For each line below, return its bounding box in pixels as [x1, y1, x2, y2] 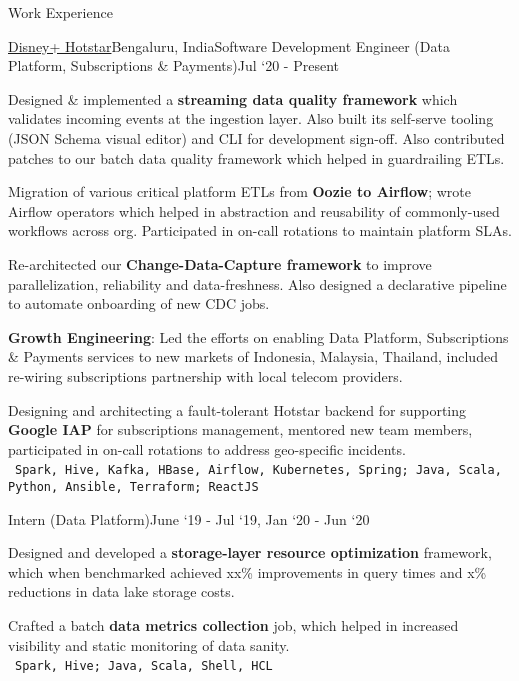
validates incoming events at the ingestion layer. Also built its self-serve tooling [8, 108, 494, 129]
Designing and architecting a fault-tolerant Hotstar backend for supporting [8, 399, 467, 420]
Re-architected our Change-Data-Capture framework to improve [8, 253, 432, 274]
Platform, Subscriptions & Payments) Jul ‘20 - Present [8, 55, 340, 76]
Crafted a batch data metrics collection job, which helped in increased [8, 614, 459, 635]
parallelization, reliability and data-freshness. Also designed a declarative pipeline [8, 273, 507, 294]
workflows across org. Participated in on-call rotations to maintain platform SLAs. [8, 220, 512, 241]
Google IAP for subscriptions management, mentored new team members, [8, 419, 473, 440]
